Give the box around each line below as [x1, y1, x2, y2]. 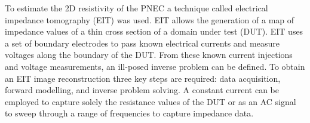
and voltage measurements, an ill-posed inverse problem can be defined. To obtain [5, 60, 305, 72]
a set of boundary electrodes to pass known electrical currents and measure [5, 36, 280, 49]
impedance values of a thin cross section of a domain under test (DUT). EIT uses [5, 25, 303, 38]
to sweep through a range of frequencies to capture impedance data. [5, 107, 254, 119]
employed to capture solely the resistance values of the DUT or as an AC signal [5, 95, 296, 107]
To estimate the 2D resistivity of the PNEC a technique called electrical [5, 2, 268, 14]
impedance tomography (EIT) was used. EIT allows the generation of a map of [5, 13, 294, 26]
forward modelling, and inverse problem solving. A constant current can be [5, 84, 279, 96]
